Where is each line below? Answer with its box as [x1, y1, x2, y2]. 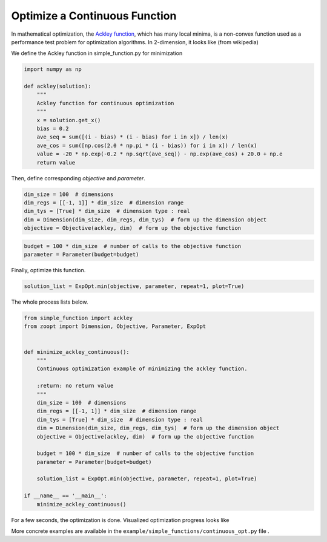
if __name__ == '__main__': [24, 492, 107, 499]
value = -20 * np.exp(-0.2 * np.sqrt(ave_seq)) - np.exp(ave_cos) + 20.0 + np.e [36, 151, 283, 157]
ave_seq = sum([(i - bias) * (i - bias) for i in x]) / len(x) [36, 134, 229, 140]
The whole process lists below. [11, 298, 88, 305]
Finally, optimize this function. [11, 267, 86, 274]
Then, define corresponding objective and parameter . [11, 174, 145, 181]
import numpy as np [24, 66, 82, 73]
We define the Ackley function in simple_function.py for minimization [11, 50, 183, 57]
